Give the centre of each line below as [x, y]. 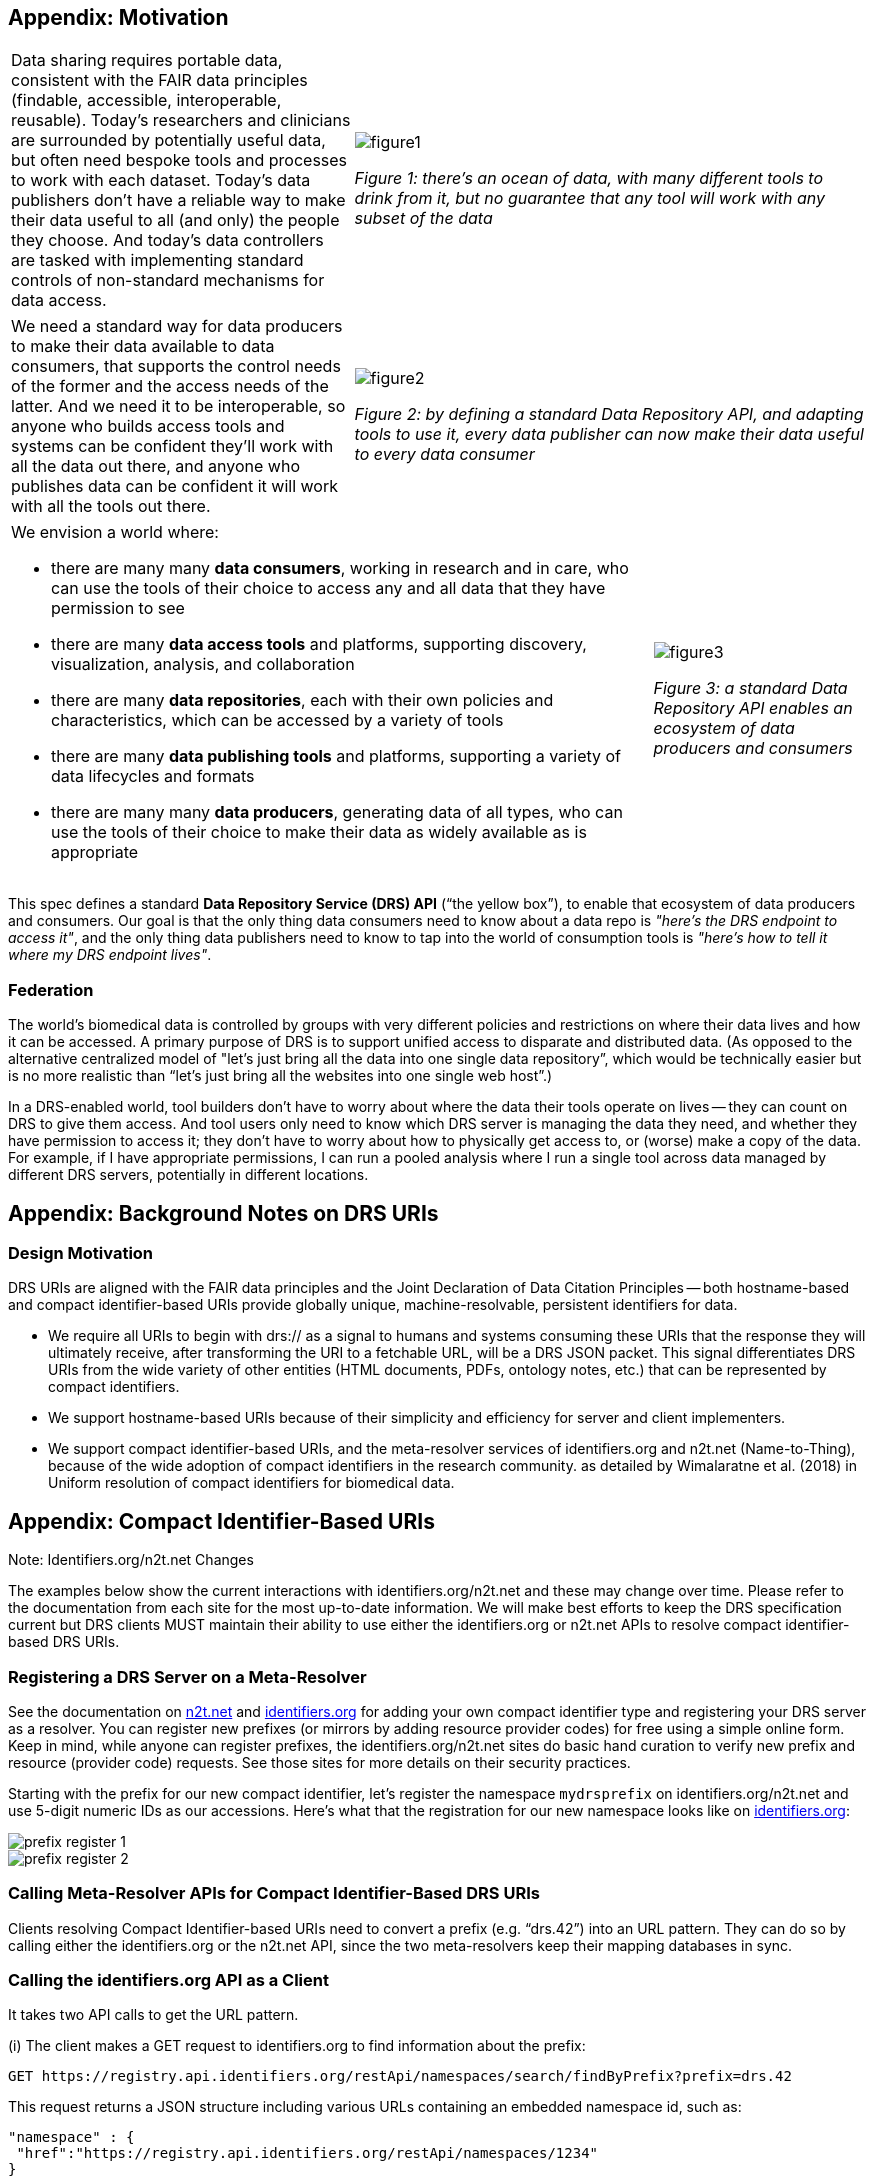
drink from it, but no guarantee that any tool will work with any [589, 198]
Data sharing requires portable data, [147, 60]
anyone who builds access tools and [148, 426]
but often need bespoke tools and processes [179, 160]
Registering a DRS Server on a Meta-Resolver [187, 1676]
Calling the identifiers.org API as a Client [168, 1980]
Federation [51, 989]
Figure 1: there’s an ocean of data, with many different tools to [589, 178]
